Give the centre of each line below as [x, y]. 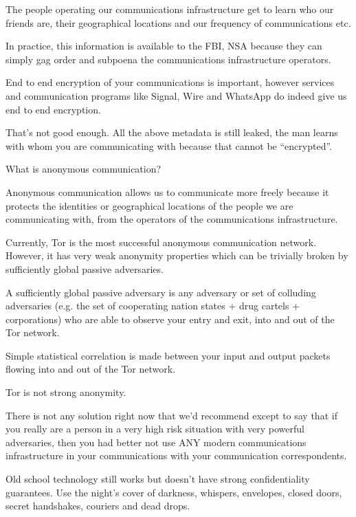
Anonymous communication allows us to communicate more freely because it [167, 191]
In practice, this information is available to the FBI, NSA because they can [164, 46]
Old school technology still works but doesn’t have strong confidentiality [158, 479]
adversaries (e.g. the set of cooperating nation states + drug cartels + [153, 306]
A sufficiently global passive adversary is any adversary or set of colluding [161, 292]
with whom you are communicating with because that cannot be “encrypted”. [169, 145]
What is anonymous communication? [84, 169]
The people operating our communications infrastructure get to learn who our [170, 9]
